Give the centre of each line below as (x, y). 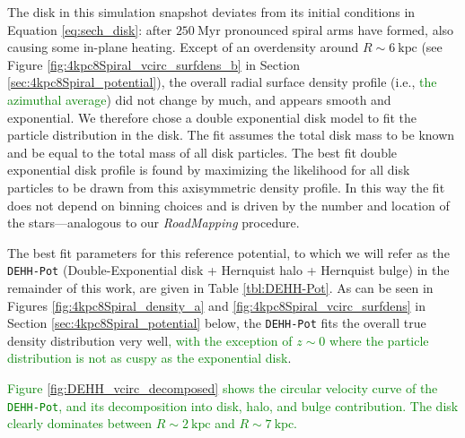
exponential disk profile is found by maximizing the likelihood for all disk (209, 170)
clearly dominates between (80, 423)
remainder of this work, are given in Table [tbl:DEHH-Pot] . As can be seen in (220, 287)
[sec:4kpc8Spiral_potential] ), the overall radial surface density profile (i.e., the (222, 82)
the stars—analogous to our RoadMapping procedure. (154, 223)
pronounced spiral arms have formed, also (339, 29)
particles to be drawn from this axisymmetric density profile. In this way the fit (226, 187)
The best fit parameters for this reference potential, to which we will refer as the (228, 252)
